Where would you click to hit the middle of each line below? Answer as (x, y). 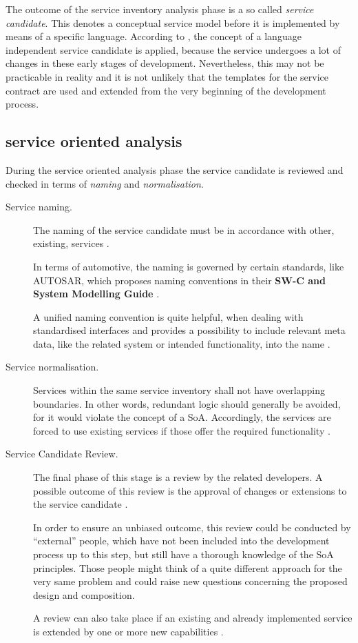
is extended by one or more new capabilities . (128, 631)
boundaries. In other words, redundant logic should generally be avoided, (187, 403)
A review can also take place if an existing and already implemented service (193, 618)
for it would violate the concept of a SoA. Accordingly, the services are (182, 417)
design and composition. (84, 594)
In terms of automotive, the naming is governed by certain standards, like (189, 266)
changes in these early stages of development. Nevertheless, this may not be (165, 63)
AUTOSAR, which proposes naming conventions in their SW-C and (179, 280)
